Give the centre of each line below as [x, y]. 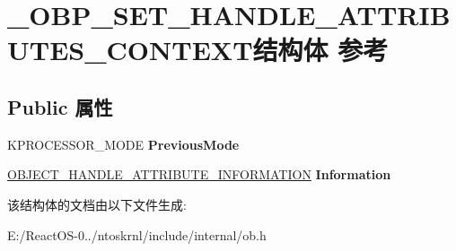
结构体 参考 [320, 50]
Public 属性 [60, 106]
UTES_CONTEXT [130, 50]
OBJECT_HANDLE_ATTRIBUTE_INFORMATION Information [199, 174]
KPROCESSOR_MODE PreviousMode [123, 144]
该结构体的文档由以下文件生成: [97, 204]
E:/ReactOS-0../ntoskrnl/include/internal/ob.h [137, 234]
